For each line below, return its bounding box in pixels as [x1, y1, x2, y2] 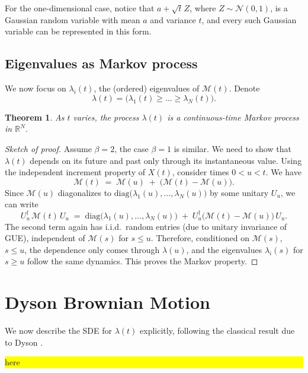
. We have [265, 166, 301, 178]
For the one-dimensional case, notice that [5, 2, 155, 14]
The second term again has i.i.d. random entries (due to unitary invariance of [5, 220, 287, 232]
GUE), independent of [5, 232, 85, 244]
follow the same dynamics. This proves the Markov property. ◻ [27, 255, 258, 267]
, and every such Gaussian [201, 13, 297, 26]
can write [5, 198, 38, 210]
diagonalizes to [57, 186, 112, 198]
